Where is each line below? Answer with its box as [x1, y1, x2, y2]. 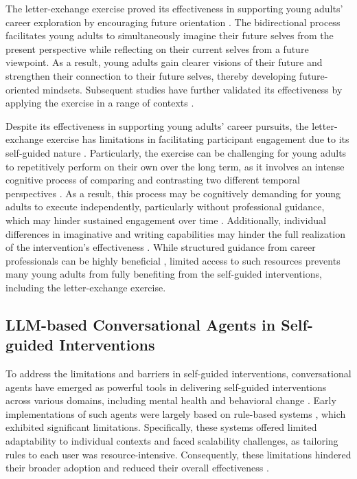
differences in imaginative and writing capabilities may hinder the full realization [5, 226, 346, 241]
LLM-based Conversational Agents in [5, 313, 276, 335]
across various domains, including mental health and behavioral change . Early [5, 393, 336, 408]
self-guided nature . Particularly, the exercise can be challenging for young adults [5, 145, 347, 159]
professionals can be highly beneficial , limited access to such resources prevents [5, 253, 341, 267]
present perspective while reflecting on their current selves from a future [5, 41, 309, 56]
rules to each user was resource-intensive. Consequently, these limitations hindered [5, 447, 352, 461]
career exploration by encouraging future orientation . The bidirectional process [5, 14, 341, 29]
